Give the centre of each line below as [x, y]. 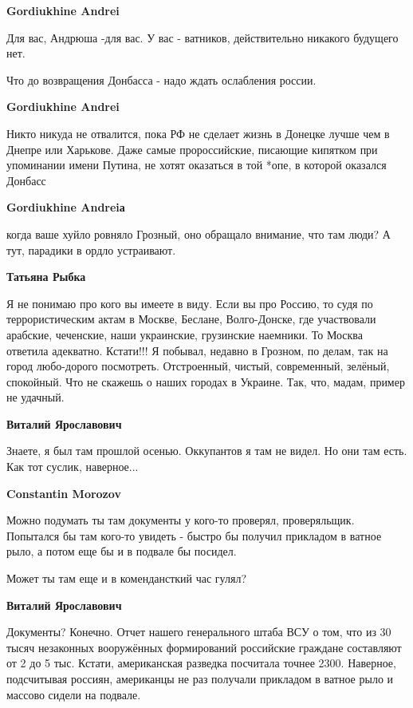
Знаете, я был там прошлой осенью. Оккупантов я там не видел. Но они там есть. [207, 451]
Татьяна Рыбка [46, 277]
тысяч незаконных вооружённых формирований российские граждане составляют [204, 647]
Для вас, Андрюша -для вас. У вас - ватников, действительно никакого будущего [203, 37]
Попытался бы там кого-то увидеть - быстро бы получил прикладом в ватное [194, 535]
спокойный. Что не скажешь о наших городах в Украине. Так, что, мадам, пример [206, 381]
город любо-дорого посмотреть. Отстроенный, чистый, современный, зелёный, [198, 366]
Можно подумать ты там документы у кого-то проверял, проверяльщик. [181, 520]
